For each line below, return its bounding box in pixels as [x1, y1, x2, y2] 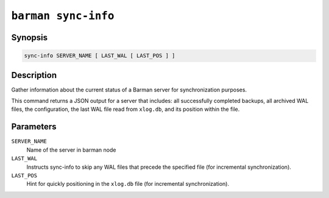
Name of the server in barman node [26, 146, 116, 154]
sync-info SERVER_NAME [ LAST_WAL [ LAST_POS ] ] [24, 52, 175, 59]
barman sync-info [11, 9, 115, 23]
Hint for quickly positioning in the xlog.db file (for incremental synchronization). [26, 180, 230, 188]
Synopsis [11, 32, 48, 43]
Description [11, 70, 57, 80]
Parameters [11, 122, 57, 132]
